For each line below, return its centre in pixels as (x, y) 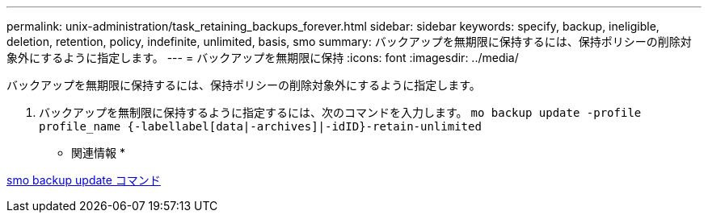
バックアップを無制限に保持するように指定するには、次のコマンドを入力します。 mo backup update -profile (340, 112)
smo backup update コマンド (84, 180)
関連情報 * (98, 153)
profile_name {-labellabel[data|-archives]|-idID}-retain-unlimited (260, 126)
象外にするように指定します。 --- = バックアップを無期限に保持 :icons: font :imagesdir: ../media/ (263, 58)
